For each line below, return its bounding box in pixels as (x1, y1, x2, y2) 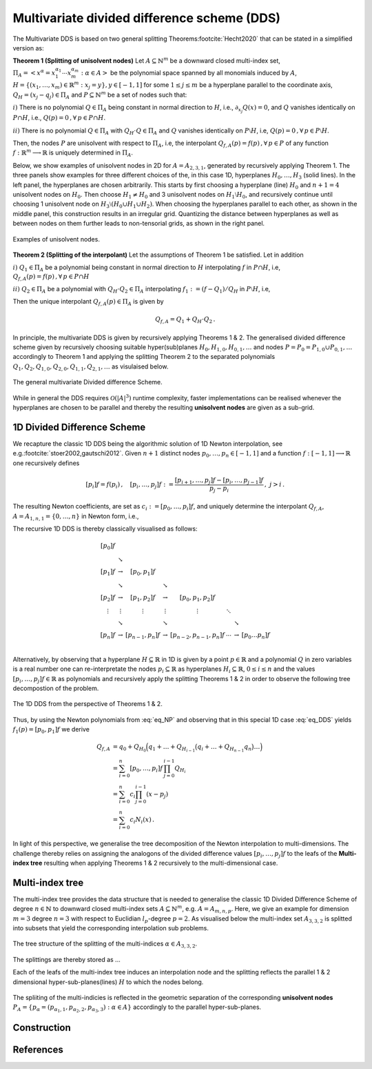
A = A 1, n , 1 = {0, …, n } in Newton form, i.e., (12, 511, 139, 522)
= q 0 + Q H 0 (112, 743, 147, 754)
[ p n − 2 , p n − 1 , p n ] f (169, 631, 225, 641)
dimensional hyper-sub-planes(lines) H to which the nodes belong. (12, 977, 204, 986)
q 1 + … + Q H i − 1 (148, 743, 196, 754)
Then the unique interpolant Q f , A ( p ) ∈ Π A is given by (12, 297, 165, 307)
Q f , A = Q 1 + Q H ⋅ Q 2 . (155, 315, 216, 324)
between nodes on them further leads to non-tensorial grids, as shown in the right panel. (12, 219, 265, 228)
